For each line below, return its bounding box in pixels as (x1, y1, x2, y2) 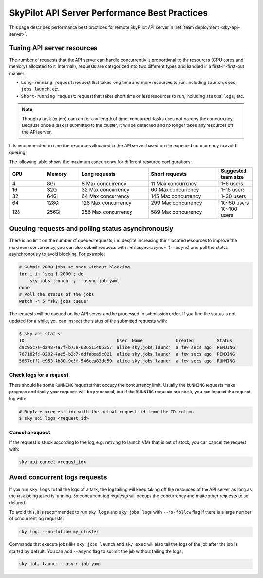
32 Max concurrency (81, 186, 130, 193)
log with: (9, 395, 27, 401)
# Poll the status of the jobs (19, 291, 94, 297)
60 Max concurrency (151, 186, 199, 193)
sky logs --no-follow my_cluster (19, 529, 99, 535)
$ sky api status (19, 331, 61, 336)
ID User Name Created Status (19, 337, 233, 343)
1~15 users (221, 186, 245, 193)
